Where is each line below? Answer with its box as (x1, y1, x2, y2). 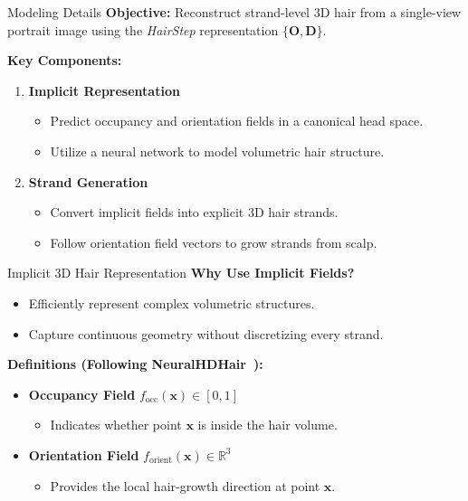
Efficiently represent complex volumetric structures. (28, 293, 315, 312)
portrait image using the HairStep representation (7, 20, 279, 39)
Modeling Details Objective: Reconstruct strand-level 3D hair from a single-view (7, 3, 462, 21)
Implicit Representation (28, 80, 180, 99)
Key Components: (7, 51, 122, 70)
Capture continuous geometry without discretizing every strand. (28, 324, 384, 343)
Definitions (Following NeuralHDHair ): (7, 354, 263, 373)
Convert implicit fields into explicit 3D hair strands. (50, 203, 339, 222)
